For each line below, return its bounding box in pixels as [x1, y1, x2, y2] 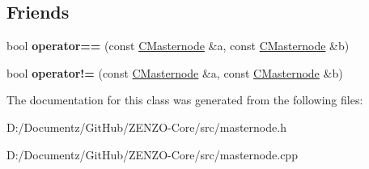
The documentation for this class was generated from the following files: [6, 91, 363, 108]
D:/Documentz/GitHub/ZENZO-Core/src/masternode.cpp [6, 146, 298, 163]
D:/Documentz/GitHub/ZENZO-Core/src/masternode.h [6, 118, 286, 135]
